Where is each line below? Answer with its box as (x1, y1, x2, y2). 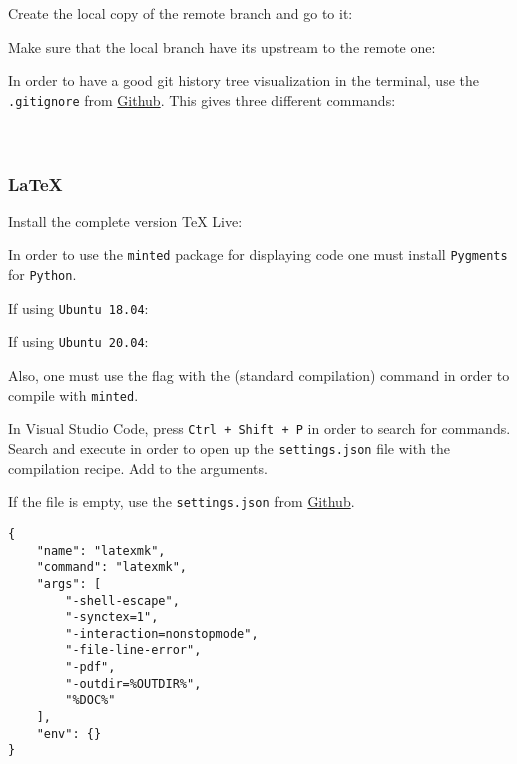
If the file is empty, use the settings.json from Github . (8, 491, 355, 512)
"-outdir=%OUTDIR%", (65, 676, 202, 691)
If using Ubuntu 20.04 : (8, 331, 149, 352)
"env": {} (36, 726, 102, 741)
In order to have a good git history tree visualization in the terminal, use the (8, 70, 479, 91)
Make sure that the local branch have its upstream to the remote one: (8, 36, 436, 57)
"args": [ (36, 576, 102, 591)
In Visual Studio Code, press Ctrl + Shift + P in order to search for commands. (8, 418, 511, 439)
